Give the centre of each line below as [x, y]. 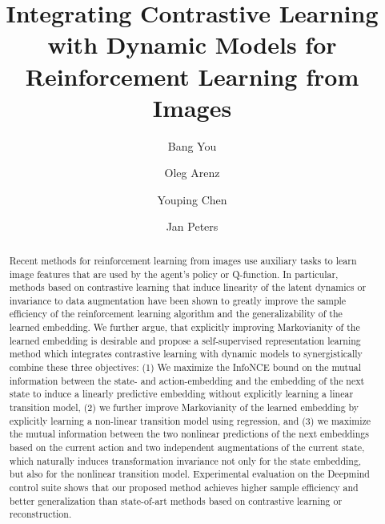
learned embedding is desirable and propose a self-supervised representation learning [185, 340]
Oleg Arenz [192, 173]
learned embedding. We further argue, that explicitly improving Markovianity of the [184, 327]
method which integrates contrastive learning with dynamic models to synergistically [186, 354]
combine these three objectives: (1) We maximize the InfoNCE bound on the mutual [185, 367]
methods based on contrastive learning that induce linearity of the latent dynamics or [188, 287]
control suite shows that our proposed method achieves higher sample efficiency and [184, 488]
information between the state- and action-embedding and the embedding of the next [187, 380]
